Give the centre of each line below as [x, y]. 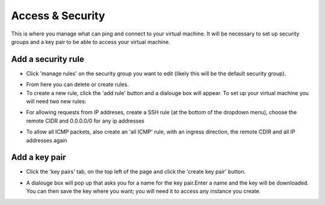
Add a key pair [39, 157]
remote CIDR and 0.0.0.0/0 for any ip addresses [85, 121]
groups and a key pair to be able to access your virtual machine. [91, 41]
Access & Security [58, 16]
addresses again [47, 140]
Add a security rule [48, 59]
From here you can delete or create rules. [78, 85]
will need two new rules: [56, 102]
